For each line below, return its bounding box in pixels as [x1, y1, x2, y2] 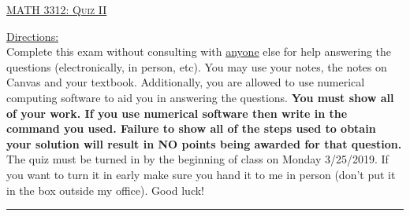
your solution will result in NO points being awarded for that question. [6, 135, 402, 152]
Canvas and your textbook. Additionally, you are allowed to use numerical [6, 74, 365, 90]
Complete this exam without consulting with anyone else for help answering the [6, 43, 392, 60]
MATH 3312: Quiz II [6, 2, 107, 17]
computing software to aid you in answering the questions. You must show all [6, 89, 394, 105]
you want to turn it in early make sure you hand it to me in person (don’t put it [6, 166, 396, 182]
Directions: [6, 27, 59, 44]
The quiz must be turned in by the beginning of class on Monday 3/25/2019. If [6, 151, 389, 167]
